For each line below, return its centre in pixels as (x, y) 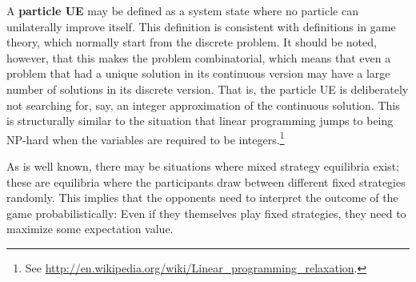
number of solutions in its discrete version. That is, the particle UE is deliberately (208, 89)
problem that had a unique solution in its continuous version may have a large (198, 73)
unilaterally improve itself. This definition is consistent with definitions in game (201, 26)
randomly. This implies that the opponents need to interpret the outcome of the (202, 197)
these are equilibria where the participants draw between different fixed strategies (206, 181)
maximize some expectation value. (90, 229)
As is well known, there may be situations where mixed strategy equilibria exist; (203, 166)
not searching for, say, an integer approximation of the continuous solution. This (203, 105)
